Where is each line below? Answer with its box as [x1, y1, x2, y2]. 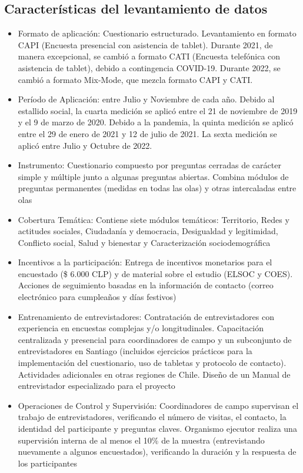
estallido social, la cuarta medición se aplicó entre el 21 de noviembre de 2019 [18, 104, 298, 116]
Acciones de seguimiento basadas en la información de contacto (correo [18, 279, 274, 291]
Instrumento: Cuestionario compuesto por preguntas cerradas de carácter [18, 159, 281, 171]
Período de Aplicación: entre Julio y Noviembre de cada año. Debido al [18, 93, 275, 105]
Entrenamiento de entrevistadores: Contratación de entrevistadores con [18, 310, 274, 322]
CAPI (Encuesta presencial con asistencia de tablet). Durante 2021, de [18, 38, 273, 51]
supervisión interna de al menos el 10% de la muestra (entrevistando [18, 434, 265, 446]
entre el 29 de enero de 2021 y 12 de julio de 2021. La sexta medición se [18, 127, 277, 139]
